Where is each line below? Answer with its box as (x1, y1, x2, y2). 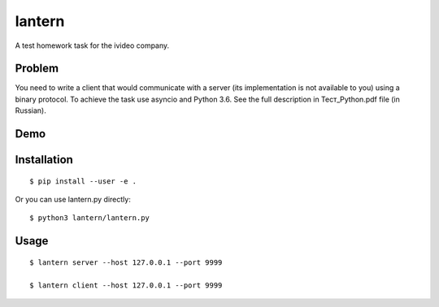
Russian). (15, 106, 46, 115)
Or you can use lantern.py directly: (15, 195, 132, 205)
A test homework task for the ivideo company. (15, 41, 170, 50)
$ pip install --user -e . (29, 176, 137, 186)
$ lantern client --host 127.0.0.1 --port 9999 (29, 280, 223, 290)
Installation (15, 153, 73, 166)
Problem (15, 62, 59, 76)
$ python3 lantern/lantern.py (29, 214, 150, 223)
